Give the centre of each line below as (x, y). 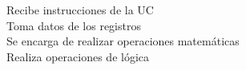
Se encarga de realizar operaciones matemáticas (123, 41)
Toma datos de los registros (74, 25)
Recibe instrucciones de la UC (80, 10)
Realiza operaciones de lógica (78, 56)
